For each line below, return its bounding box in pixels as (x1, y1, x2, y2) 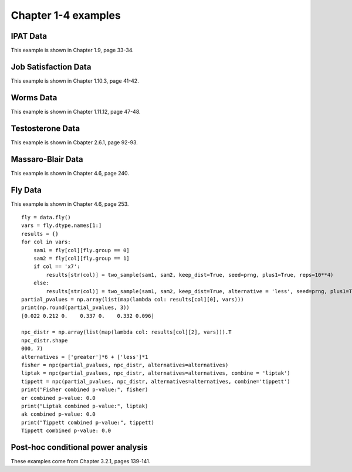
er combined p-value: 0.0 (21, 395, 96, 401)
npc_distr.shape (21, 337, 68, 344)
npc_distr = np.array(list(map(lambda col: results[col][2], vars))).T (21, 329, 232, 335)
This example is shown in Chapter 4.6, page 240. (11, 169, 129, 176)
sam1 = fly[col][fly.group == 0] (33, 247, 130, 253)
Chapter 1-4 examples (11, 9, 121, 22)
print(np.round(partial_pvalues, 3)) (21, 304, 130, 311)
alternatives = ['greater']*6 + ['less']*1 (21, 354, 148, 360)
